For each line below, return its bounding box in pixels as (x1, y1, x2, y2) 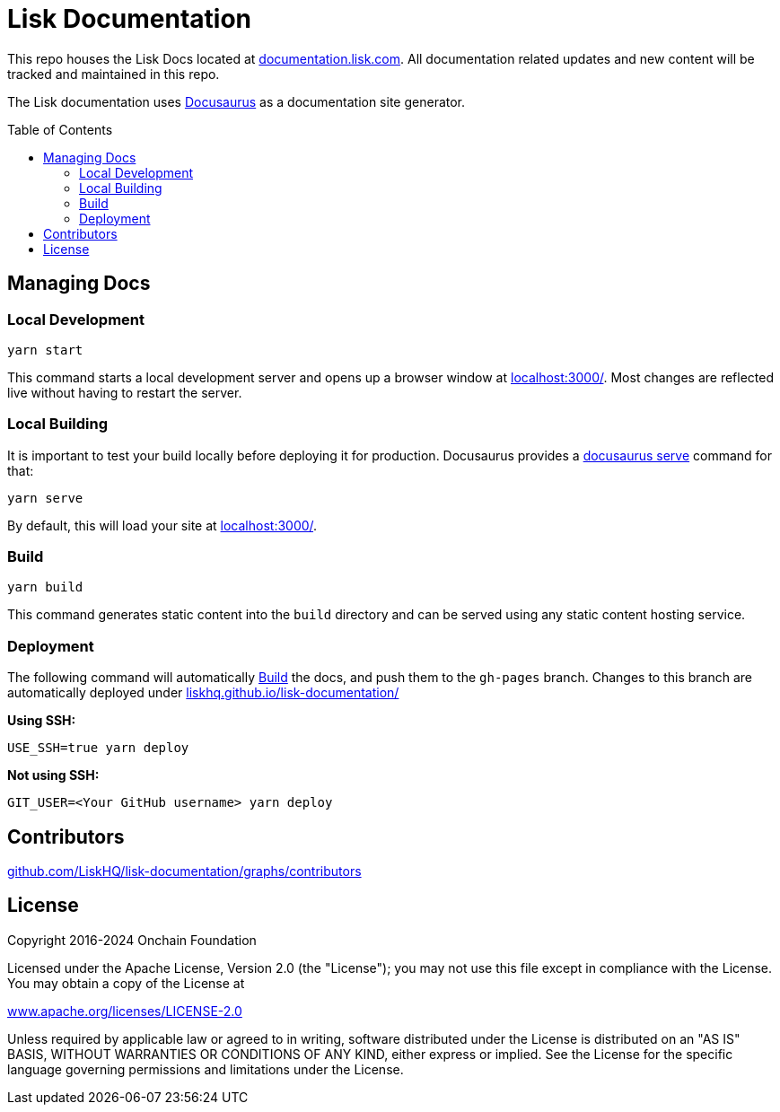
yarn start (7, 342, 83, 357)
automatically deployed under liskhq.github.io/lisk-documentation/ (7, 685, 399, 701)
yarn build (7, 580, 83, 595)
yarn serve (7, 490, 83, 505)
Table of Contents (7, 121, 113, 137)
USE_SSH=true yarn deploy (7, 740, 189, 756)
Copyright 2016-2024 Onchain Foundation (7, 932, 257, 948)
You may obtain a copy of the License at (7, 975, 245, 991)
